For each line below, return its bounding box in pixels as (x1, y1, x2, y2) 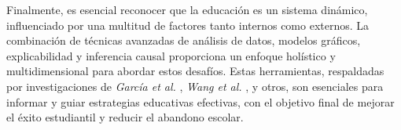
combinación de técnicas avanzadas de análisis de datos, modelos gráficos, (6, 32, 361, 49)
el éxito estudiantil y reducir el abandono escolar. (6, 109, 244, 125)
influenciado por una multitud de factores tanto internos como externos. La (6, 16, 370, 33)
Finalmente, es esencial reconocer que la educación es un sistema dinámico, (6, 2, 368, 17)
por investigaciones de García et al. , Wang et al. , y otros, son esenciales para (6, 78, 384, 94)
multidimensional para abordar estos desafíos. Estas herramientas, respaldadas (6, 63, 384, 79)
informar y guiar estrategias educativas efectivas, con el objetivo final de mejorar (6, 93, 395, 110)
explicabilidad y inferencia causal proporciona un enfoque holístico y (6, 47, 336, 63)
